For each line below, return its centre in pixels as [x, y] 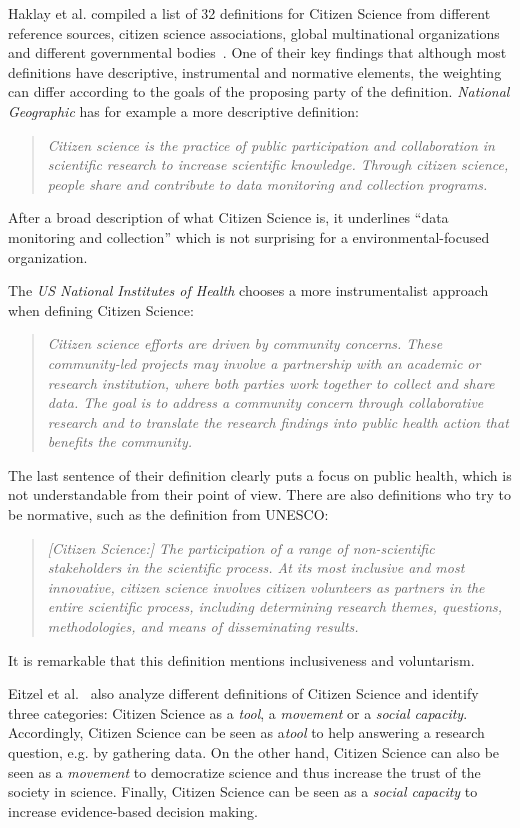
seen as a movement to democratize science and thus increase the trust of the [244, 771]
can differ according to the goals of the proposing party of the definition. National [259, 91]
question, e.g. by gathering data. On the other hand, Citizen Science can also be [254, 752]
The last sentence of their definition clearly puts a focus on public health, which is [260, 474]
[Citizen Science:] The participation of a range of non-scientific [241, 547]
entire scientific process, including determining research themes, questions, [275, 606]
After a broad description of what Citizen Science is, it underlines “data [228, 217]
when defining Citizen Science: [101, 309]
